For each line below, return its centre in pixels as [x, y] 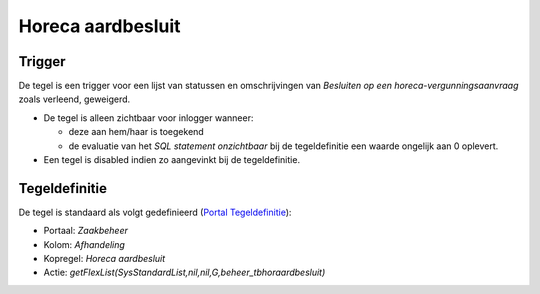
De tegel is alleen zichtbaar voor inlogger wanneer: [148, 117]
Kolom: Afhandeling [84, 244]
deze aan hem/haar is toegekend [136, 132]
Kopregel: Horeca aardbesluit [104, 259]
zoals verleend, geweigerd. [74, 99]
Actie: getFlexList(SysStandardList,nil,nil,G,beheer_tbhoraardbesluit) [184, 272]
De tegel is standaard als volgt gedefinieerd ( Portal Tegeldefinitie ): [155, 212]
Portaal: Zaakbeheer [86, 231]
